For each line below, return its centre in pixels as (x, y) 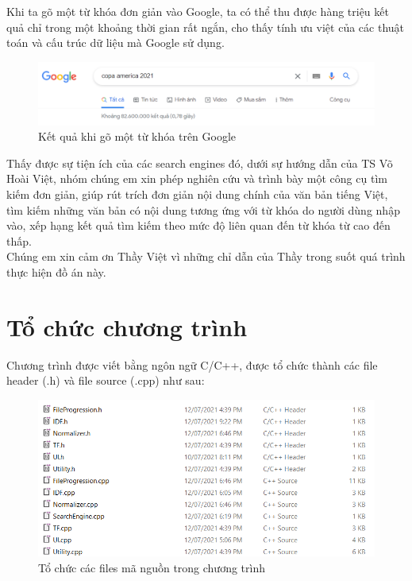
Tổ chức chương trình (127, 326)
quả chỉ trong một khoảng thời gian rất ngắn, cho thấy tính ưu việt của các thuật (206, 27)
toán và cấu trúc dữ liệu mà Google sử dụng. (116, 43)
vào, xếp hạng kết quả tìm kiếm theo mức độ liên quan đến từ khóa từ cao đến (198, 225)
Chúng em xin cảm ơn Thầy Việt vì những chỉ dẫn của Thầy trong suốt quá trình (206, 256)
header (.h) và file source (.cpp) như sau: (106, 380)
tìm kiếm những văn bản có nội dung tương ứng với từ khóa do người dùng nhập (203, 209)
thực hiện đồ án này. (56, 272)
